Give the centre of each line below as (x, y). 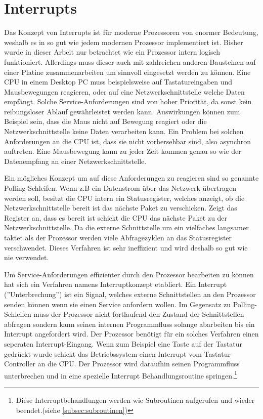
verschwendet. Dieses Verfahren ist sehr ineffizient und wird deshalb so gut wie (126, 247)
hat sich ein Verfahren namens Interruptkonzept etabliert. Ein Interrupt (116, 284)
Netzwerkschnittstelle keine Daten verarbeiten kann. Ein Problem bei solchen (124, 131)
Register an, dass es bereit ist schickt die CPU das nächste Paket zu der (116, 217)
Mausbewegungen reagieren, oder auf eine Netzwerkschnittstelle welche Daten (124, 91)
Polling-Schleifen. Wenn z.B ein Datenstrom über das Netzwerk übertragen (120, 188)
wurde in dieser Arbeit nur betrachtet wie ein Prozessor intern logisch (112, 52)
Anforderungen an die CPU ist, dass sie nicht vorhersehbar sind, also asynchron (127, 141)
